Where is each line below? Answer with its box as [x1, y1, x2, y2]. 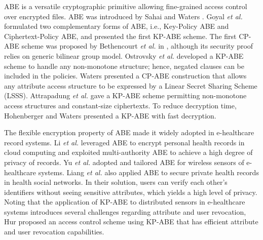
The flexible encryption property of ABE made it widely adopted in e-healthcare [4, 127, 254, 138]
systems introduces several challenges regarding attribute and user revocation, [4, 206, 246, 217]
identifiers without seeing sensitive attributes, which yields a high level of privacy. [4, 186, 257, 197]
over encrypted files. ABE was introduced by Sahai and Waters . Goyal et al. [4, 11, 243, 21]
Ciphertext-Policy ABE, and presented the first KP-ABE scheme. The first [4, 30, 237, 41]
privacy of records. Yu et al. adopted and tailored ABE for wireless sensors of [4, 156, 244, 167]
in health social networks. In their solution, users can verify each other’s [4, 177, 228, 187]
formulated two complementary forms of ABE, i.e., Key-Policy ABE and [4, 21, 229, 31]
